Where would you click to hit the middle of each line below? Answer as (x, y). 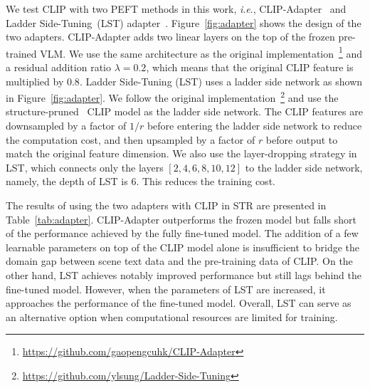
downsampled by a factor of (66, 126)
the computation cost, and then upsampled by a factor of (131, 139)
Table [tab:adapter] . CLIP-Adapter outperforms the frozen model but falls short (181, 219)
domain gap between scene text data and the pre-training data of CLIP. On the (179, 261)
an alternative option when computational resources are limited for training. (172, 316)
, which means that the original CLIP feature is (250, 67)
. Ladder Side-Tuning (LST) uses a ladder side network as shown (221, 81)
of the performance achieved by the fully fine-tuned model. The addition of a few (182, 233)
